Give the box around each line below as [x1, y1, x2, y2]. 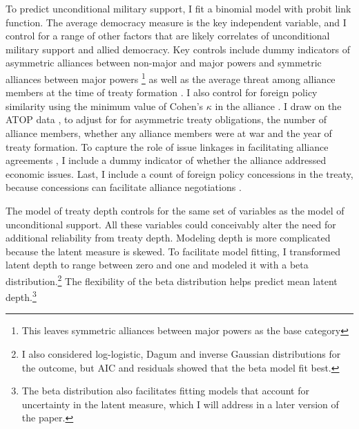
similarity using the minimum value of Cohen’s [6, 98, 204, 113]
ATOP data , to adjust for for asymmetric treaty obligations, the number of [6, 112, 327, 127]
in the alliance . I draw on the [215, 98, 342, 113]
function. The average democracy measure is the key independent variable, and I [6, 15, 347, 29]
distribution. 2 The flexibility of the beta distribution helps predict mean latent [6, 271, 338, 288]
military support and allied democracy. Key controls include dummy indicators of [6, 42, 351, 56]
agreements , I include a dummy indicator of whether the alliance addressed [6, 153, 327, 167]
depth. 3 [6, 288, 37, 304]
